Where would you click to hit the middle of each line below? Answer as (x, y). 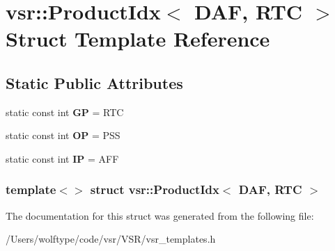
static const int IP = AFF (62, 158)
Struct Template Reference (138, 39)
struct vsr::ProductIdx (155, 189)
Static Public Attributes (94, 82)
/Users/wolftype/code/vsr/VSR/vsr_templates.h (111, 239)
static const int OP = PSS (63, 135)
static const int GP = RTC (65, 112)
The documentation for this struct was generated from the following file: (160, 215)
